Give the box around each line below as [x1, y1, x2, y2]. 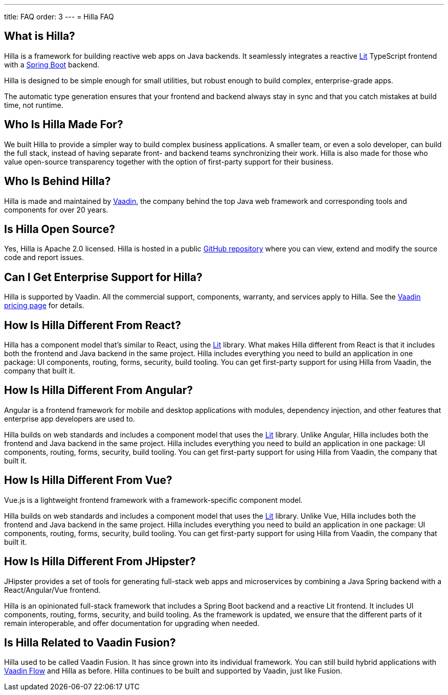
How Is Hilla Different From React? [4, 318, 181, 332]
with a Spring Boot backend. [4, 60, 100, 69]
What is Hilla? [4, 30, 75, 43]
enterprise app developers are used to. [4, 414, 135, 423]
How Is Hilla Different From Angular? [4, 384, 193, 397]
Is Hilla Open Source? [4, 222, 115, 236]
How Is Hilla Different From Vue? [4, 474, 172, 487]
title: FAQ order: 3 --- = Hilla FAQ [4, 12, 114, 21]
